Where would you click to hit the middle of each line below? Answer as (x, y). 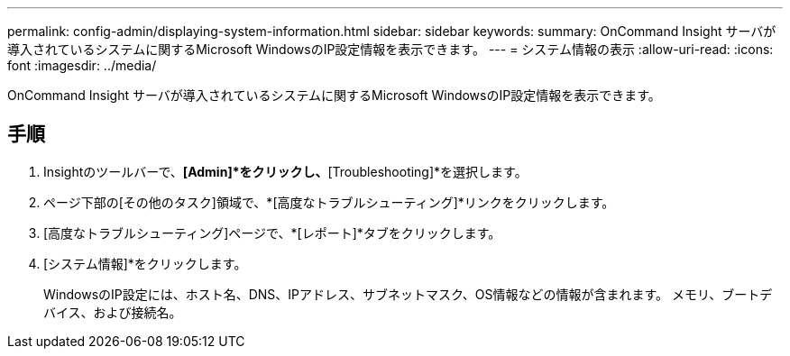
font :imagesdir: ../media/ (82, 65)
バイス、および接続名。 (113, 312)
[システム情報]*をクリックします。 (145, 263)
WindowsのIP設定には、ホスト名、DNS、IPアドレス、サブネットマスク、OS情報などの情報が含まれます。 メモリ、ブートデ (408, 294)
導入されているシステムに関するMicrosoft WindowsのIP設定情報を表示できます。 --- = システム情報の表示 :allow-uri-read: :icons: (390, 49)
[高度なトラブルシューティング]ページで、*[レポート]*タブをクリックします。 (272, 233)
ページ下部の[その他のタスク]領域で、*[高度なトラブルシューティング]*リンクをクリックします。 (329, 202)
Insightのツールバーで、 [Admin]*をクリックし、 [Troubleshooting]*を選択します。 (285, 171)
